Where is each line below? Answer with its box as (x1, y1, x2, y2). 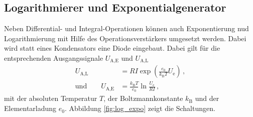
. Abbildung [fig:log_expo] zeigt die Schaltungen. (64, 103, 215, 113)
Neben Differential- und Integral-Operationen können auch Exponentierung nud (4, 23, 249, 34)
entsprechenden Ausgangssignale (4, 52, 103, 63)
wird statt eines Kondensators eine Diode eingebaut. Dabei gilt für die (4, 43, 220, 53)
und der (195, 93, 219, 103)
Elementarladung (4, 103, 57, 113)
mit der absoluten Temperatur (4, 93, 97, 103)
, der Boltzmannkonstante (103, 93, 183, 103)
